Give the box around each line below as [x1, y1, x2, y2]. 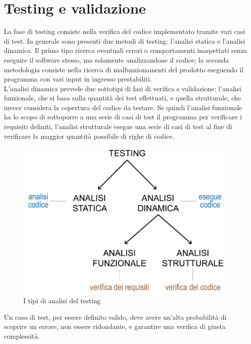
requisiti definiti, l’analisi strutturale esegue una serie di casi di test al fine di [4, 121, 232, 131]
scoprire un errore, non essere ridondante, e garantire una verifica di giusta [4, 321, 226, 331]
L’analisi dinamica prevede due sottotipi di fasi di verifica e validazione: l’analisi [4, 83, 241, 93]
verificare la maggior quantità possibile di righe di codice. [4, 131, 174, 141]
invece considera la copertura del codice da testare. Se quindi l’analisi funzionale [4, 102, 242, 112]
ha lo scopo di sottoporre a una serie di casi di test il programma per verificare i [4, 112, 242, 122]
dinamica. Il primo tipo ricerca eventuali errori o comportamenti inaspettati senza [4, 45, 248, 55]
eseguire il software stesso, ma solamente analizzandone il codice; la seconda [4, 54, 229, 65]
